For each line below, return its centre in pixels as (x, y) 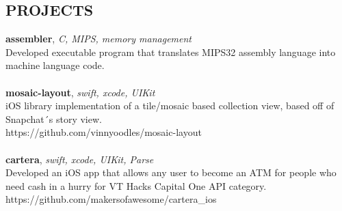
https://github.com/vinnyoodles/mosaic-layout (104, 132)
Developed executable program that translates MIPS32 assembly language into (171, 52)
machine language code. (55, 65)
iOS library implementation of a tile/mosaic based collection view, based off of (170, 105)
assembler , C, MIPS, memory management (98, 39)
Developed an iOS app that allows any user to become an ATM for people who (171, 172)
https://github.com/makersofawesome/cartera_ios (111, 199)
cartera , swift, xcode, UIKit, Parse (80, 159)
